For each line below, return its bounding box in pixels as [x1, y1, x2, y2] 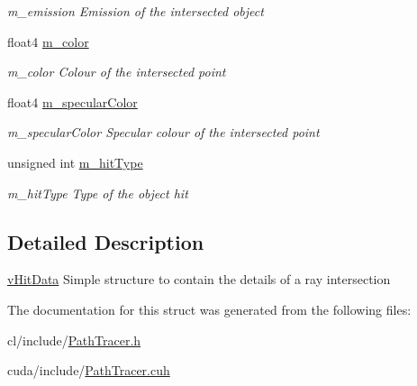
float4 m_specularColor [7, 92, 138, 111]
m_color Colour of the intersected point [7, 62, 226, 81]
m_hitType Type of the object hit [7, 183, 188, 202]
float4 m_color [7, 32, 89, 51]
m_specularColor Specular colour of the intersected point [7, 123, 320, 142]
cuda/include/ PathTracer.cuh [7, 361, 170, 380]
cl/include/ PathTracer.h [7, 330, 141, 349]
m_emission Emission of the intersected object [7, 2, 264, 20]
